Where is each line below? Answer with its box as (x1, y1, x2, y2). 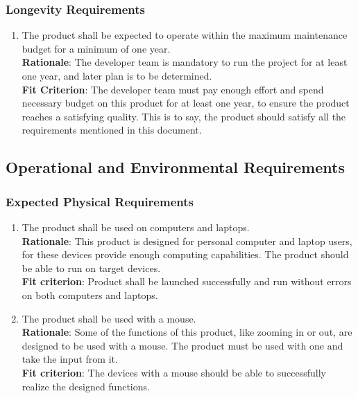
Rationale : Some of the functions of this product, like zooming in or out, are (22, 325, 352, 339)
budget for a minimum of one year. (22, 41, 171, 55)
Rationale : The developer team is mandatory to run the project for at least (22, 55, 348, 69)
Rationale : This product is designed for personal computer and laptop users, (22, 233, 352, 248)
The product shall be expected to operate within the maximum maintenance (22, 28, 348, 42)
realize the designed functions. (22, 379, 150, 393)
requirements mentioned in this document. (22, 123, 202, 137)
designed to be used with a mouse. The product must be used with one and (22, 338, 343, 352)
